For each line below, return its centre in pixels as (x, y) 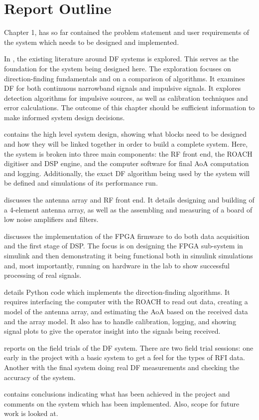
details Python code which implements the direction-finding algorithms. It (117, 292)
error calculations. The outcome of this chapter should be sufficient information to (129, 107)
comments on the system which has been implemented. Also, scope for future (122, 403)
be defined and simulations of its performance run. (81, 183)
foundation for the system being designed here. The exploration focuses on (118, 68)
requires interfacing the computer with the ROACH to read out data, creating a (126, 302)
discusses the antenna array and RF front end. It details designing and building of (129, 200)
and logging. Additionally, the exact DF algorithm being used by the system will (127, 173)
